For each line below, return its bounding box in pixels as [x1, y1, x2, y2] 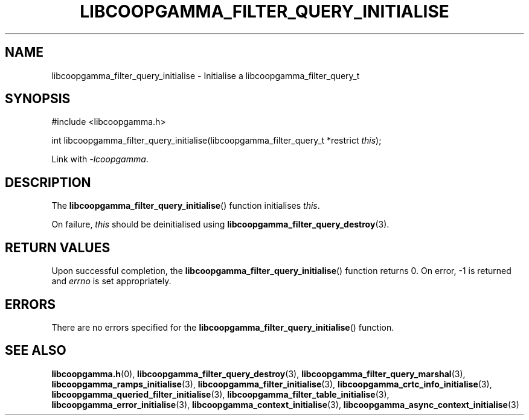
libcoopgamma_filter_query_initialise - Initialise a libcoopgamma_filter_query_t [51, 70, 360, 81]
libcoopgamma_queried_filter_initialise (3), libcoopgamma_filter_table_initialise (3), [51, 389, 390, 399]
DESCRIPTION [5, 174, 91, 190]
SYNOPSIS [5, 91, 71, 107]
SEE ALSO [5, 343, 66, 358]
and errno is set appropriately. [51, 276, 172, 287]
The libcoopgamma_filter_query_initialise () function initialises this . [51, 200, 320, 211]
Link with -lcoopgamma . [51, 154, 149, 165]
